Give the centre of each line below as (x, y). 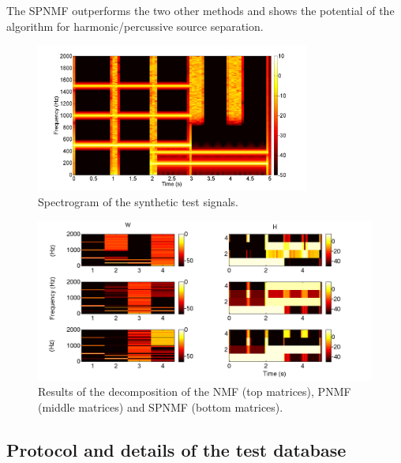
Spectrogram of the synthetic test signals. (138, 202)
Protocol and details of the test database (176, 449)
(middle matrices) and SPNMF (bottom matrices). (161, 407)
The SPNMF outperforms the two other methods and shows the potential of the (200, 10)
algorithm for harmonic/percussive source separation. (135, 26)
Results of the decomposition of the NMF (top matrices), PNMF (195, 391)
